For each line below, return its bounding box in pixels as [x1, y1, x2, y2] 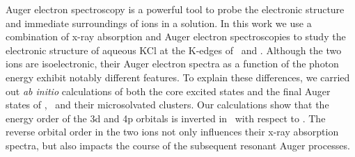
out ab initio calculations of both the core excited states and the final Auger [6, 83, 331, 98]
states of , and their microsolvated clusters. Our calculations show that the [6, 97, 329, 112]
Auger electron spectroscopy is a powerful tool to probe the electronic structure [6, 2, 345, 16]
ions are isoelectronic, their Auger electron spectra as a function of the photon [6, 56, 339, 71]
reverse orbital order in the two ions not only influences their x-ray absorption [6, 124, 339, 139]
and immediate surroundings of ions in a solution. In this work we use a [6, 15, 312, 30]
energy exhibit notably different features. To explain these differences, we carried [6, 69, 350, 84]
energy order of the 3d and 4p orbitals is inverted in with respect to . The [6, 110, 326, 125]
